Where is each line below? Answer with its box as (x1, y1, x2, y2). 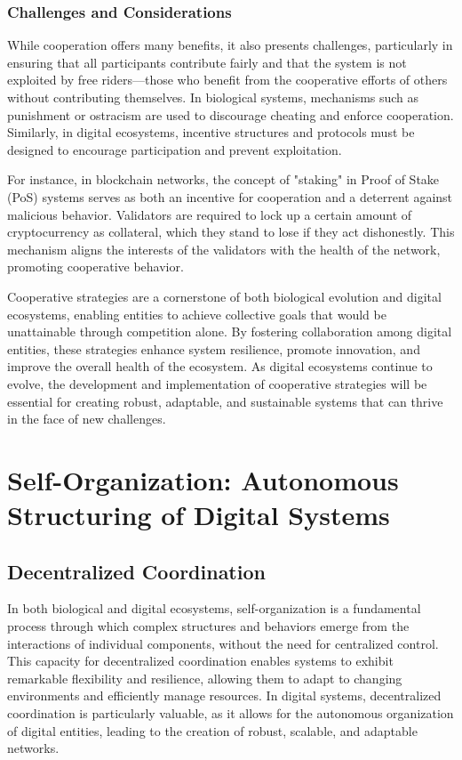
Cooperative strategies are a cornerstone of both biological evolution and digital (7, 287, 442, 305)
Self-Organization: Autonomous (7, 461, 399, 497)
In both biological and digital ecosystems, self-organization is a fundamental (7, 599, 421, 618)
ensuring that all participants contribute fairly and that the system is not (7, 53, 407, 71)
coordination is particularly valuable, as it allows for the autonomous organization (7, 704, 454, 723)
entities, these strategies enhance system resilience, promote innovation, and (7, 339, 420, 358)
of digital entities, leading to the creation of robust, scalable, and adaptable (7, 721, 418, 740)
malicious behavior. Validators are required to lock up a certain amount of (7, 205, 412, 223)
